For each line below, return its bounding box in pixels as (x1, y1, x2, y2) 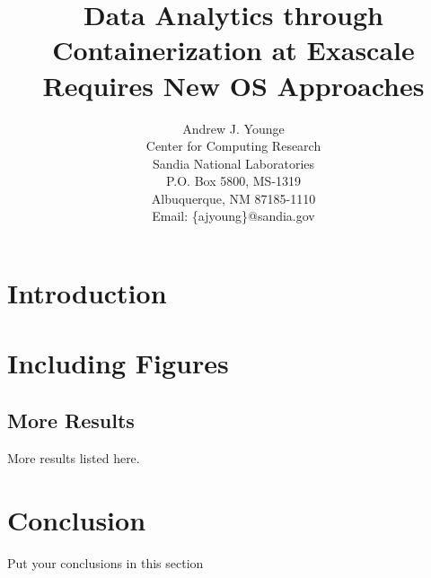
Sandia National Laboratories (152, 153, 315, 172)
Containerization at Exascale (52, 31, 415, 68)
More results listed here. (7, 448, 140, 467)
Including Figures (7, 345, 229, 381)
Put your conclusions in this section (7, 553, 204, 572)
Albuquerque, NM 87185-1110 (151, 188, 316, 207)
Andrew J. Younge (182, 118, 285, 137)
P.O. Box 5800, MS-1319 (165, 171, 302, 190)
